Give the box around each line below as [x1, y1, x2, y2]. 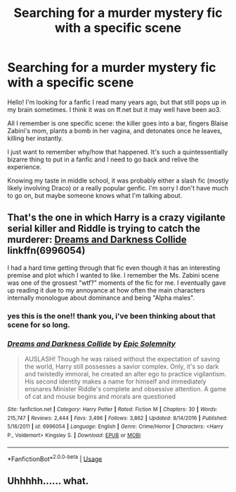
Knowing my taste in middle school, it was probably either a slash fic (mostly [7, 176, 229, 185]
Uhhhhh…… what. [7, 474, 89, 487]
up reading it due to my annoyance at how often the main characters [7, 285, 206, 294]
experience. [7, 162, 42, 171]
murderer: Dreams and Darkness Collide [7, 234, 188, 246]
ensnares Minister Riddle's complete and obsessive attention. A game [24, 384, 227, 393]
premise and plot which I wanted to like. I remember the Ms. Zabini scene [7, 271, 219, 279]
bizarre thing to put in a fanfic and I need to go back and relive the [7, 155, 199, 164]
